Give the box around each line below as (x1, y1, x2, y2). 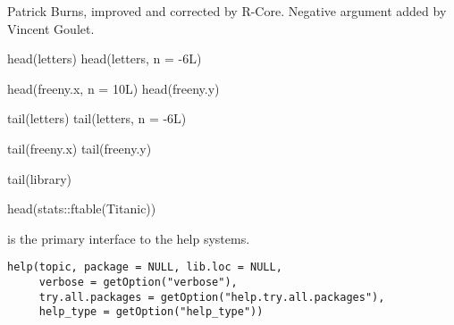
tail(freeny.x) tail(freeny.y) (7, 138, 152, 157)
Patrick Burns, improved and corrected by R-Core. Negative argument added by (7, 2, 447, 20)
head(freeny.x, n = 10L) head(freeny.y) (7, 79, 220, 97)
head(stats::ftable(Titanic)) (7, 199, 156, 218)
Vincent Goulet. (7, 19, 95, 37)
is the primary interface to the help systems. (7, 229, 250, 247)
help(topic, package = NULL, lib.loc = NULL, (7, 261, 282, 274)
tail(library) (7, 169, 72, 187)
